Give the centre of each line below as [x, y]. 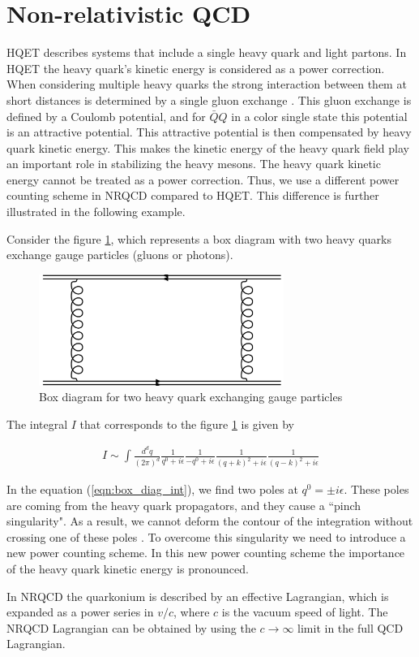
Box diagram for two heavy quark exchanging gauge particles [191, 397]
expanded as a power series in [80, 612]
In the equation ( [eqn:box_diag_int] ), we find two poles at [152, 489]
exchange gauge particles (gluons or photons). [120, 255]
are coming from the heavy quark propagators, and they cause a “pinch [184, 505]
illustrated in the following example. [96, 212]
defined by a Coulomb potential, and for [106, 116]
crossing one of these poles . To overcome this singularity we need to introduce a [206, 536]
